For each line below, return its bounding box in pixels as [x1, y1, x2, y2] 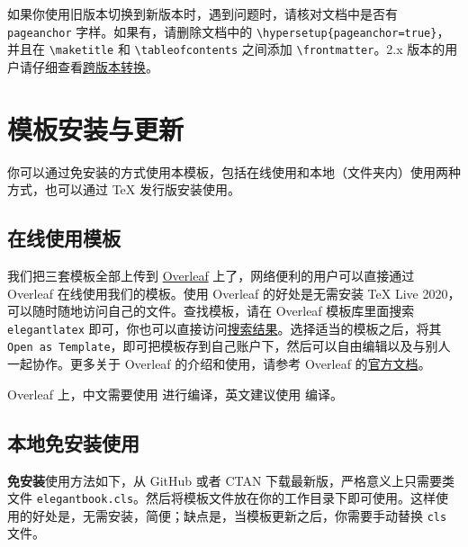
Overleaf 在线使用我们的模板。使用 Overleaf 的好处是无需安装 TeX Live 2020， [7, 283, 461, 302]
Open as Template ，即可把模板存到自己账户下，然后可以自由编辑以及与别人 [7, 336, 451, 355]
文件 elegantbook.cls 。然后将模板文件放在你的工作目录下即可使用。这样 [7, 489, 436, 507]
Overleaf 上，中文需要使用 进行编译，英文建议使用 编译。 [7, 384, 343, 403]
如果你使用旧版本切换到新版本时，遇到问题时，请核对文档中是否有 [7, 4, 398, 22]
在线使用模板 [7, 224, 121, 252]
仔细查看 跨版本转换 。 [31, 57, 158, 76]
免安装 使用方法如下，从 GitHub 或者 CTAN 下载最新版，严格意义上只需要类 [7, 471, 455, 489]
